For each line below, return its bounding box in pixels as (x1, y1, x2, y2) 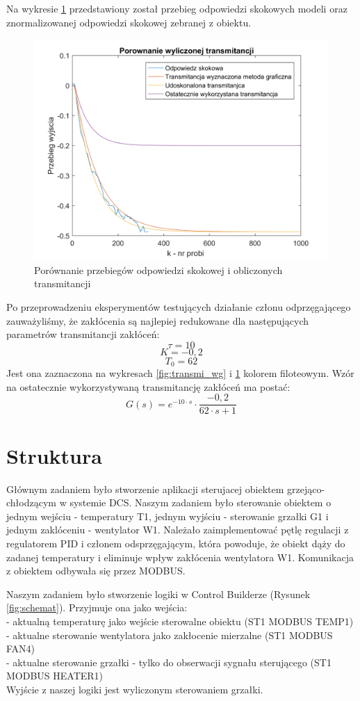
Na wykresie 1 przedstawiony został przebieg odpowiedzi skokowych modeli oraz (6, 1, 347, 15)
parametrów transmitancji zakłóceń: (6, 327, 160, 341)
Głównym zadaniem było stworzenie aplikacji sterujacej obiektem (6, 481, 284, 496)
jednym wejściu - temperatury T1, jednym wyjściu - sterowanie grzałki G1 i (6, 508, 329, 523)
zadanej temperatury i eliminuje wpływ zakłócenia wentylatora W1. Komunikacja (6, 549, 354, 564)
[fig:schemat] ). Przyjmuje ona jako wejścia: (6, 600, 188, 615)
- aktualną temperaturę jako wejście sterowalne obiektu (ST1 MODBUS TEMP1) (6, 613, 354, 628)
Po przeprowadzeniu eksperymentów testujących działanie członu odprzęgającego (6, 299, 351, 314)
